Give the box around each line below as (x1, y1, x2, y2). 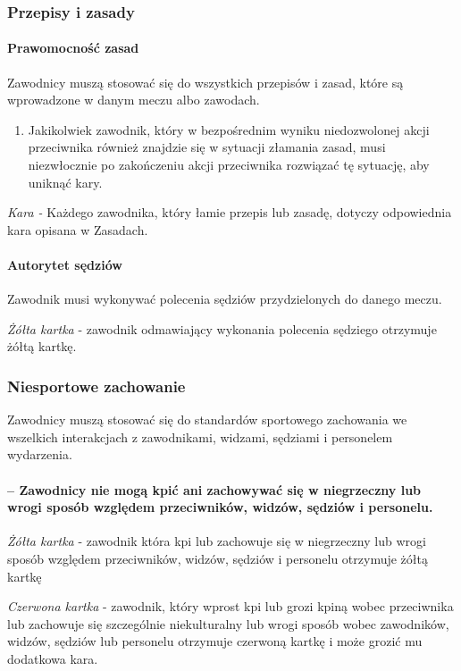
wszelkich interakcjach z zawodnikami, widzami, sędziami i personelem (7, 427, 393, 446)
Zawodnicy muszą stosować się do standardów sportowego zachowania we (7, 410, 407, 429)
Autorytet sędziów (7, 255, 122, 273)
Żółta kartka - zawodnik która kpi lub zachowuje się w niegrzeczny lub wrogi (7, 532, 426, 550)
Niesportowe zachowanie (7, 374, 186, 397)
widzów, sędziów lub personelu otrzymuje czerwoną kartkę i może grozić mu (7, 632, 423, 650)
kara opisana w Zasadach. (7, 220, 148, 239)
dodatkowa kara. (7, 649, 98, 667)
